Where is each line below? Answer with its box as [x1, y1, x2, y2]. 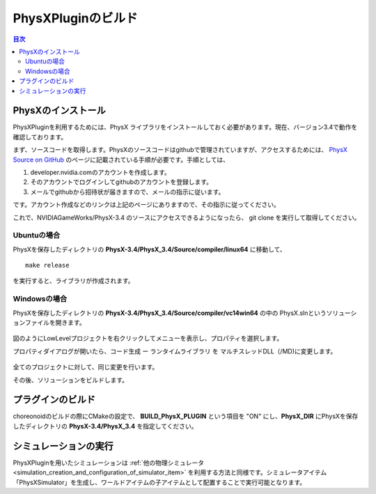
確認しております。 [13, 132, 68, 141]
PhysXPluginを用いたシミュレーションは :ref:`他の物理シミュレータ [13, 458, 205, 467]
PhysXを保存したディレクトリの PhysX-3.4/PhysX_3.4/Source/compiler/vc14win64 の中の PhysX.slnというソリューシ [13, 309, 357, 317]
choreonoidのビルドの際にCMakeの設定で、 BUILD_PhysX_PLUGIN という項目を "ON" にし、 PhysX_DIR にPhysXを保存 [13, 412, 359, 421]
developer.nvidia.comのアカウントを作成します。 [30, 168, 171, 176]
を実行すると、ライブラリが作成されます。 [13, 277, 135, 285]
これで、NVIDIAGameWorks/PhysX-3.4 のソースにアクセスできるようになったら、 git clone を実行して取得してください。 [13, 213, 361, 222]
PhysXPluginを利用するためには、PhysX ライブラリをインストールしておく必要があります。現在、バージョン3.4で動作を [13, 123, 358, 132]
